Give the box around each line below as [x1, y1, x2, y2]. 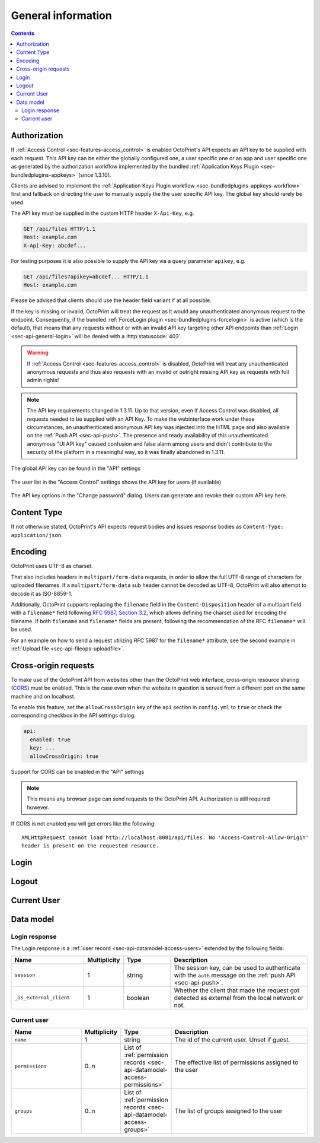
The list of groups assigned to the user [175, 1107, 283, 1115]
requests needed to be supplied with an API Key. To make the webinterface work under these [27, 415, 255, 423]
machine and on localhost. [11, 693, 76, 700]
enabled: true [30, 736, 71, 743]
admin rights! [27, 377, 59, 384]
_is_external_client [14, 995, 71, 1001]
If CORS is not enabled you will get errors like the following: [11, 820, 156, 827]
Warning [27, 349, 49, 356]
